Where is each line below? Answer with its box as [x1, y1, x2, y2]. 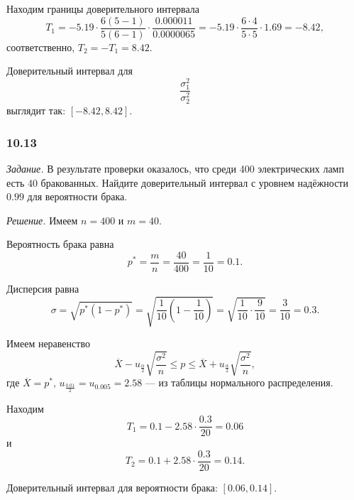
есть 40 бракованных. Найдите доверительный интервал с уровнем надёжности [6, 175, 348, 190]
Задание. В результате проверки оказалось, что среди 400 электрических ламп [6, 161, 344, 175]
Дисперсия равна [6, 281, 79, 296]
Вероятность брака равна [6, 237, 114, 251]
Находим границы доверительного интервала [6, 1, 199, 16]
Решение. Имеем [6, 212, 78, 227]
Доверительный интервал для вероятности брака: [6, 480, 218, 495]
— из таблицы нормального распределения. [145, 375, 333, 390]
